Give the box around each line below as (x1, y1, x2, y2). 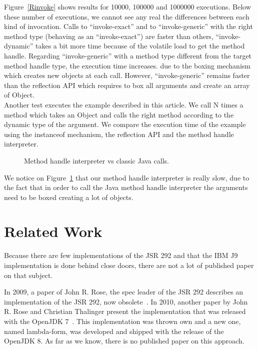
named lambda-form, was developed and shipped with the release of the (4, 325, 224, 336)
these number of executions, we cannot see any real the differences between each (4, 11, 249, 21)
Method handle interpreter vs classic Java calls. (24, 155, 169, 165)
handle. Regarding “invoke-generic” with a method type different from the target (4, 50, 252, 60)
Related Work (4, 221, 102, 241)
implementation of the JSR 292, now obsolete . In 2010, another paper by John (4, 296, 248, 306)
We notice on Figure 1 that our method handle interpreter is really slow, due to (4, 172, 249, 182)
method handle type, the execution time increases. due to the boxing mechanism (4, 60, 250, 70)
